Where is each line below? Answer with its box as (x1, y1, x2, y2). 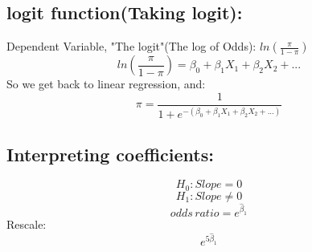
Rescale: (6, 215, 47, 232)
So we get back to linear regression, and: (6, 75, 206, 92)
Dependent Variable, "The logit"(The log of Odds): (6, 38, 257, 55)
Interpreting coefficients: (6, 141, 214, 166)
